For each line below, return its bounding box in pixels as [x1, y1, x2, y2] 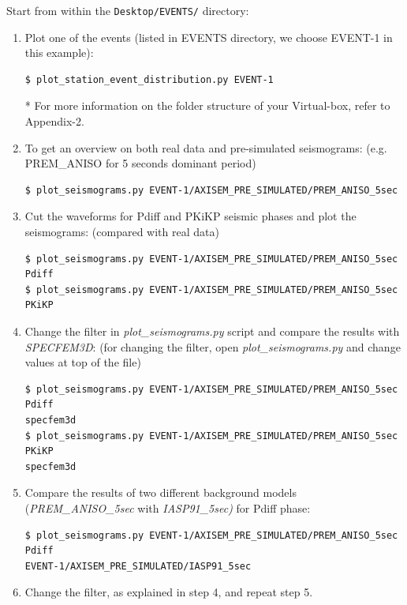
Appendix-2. [24, 113, 84, 130]
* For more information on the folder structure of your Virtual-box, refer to [24, 97, 390, 114]
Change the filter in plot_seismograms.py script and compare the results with [24, 322, 400, 339]
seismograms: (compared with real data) [24, 224, 219, 239]
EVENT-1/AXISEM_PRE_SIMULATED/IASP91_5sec [24, 560, 252, 572]
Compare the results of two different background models [24, 484, 297, 501]
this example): [24, 44, 94, 61]
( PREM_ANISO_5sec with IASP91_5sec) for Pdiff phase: [24, 499, 311, 516]
